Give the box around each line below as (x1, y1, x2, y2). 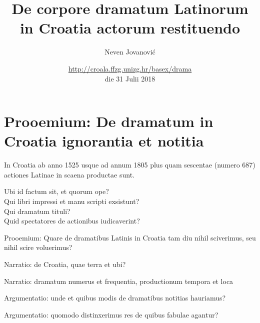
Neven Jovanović (104, 46, 155, 57)
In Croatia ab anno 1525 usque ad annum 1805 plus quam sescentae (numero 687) (4, 159, 255, 170)
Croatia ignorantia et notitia (4, 130, 204, 151)
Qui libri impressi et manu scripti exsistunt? (4, 196, 139, 206)
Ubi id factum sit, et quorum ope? (4, 186, 109, 196)
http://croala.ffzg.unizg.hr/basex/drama (68, 63, 192, 73)
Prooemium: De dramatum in (4, 111, 213, 131)
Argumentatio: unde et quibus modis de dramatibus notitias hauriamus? (4, 292, 226, 303)
